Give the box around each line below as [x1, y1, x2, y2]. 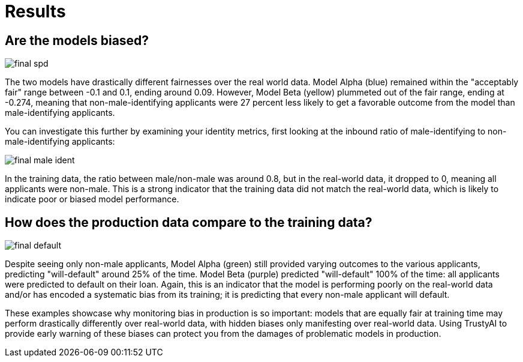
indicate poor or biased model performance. [5, 194, 179, 205]
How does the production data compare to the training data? [5, 214, 372, 230]
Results [5, 1, 66, 22]
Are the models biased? [5, 32, 149, 48]
